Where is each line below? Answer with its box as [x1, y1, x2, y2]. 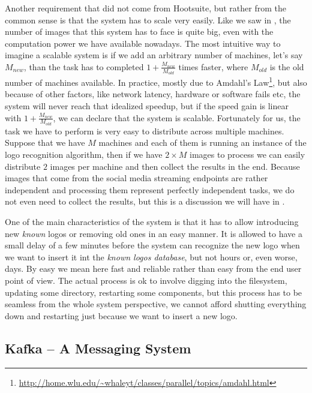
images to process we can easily [190, 148, 305, 161]
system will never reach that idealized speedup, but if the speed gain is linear [5, 100, 289, 112]
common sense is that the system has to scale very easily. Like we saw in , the [5, 13, 291, 26]
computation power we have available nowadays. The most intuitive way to [5, 37, 281, 49]
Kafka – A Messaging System [5, 338, 191, 357]
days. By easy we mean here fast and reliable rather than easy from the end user [5, 262, 302, 275]
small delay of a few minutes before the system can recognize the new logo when [5, 239, 300, 251]
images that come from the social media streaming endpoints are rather [5, 172, 268, 184]
